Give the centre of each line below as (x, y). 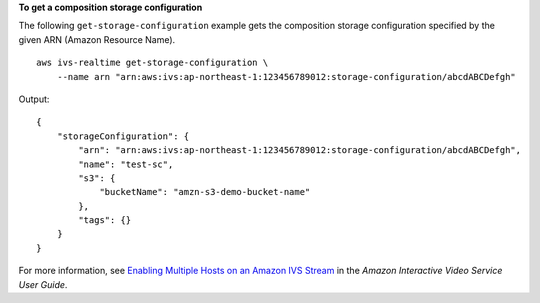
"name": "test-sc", (126, 164)
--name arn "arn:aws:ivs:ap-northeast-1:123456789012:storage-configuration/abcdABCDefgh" (286, 76)
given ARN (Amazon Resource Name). (97, 39)
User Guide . (43, 284)
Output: (34, 99)
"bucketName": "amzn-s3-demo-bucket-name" (205, 192)
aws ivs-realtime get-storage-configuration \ (152, 63)
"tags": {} (105, 220)
